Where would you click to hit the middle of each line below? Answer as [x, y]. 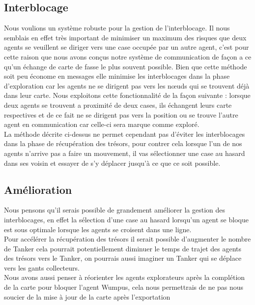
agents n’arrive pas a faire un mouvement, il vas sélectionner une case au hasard [125, 153]
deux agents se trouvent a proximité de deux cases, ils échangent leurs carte [118, 105]
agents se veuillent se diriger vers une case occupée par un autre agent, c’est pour [127, 47]
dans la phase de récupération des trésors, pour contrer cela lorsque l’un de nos [123, 143]
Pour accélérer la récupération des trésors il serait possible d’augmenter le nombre [127, 239]
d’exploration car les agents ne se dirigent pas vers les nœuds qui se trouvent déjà [127, 85]
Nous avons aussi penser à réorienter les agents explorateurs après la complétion [125, 277]
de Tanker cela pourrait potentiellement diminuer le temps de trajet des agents [123, 248]
